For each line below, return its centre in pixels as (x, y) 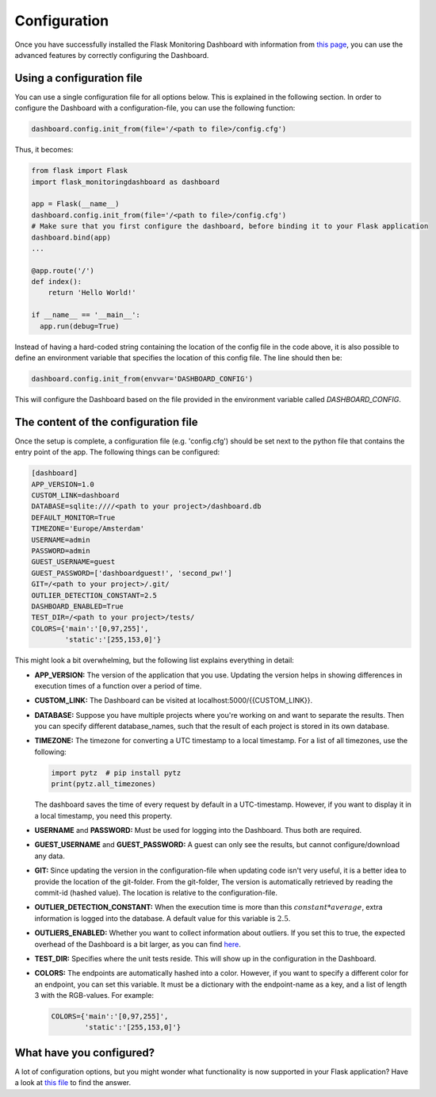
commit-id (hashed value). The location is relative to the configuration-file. (156, 892)
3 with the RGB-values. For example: (94, 995)
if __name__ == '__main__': (86, 315)
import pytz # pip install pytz (116, 773)
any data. (50, 856)
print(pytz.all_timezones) (103, 784)
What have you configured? (84, 1052)
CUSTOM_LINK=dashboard (75, 495)
